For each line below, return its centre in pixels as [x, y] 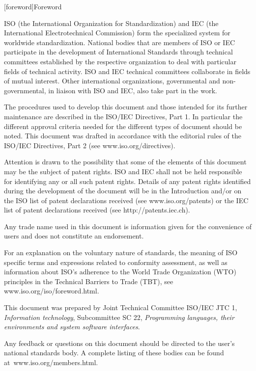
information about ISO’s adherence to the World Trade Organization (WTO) [120, 272]
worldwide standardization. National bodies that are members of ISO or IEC [120, 42]
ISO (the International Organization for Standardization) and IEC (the [111, 23]
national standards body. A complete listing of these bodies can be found [114, 353]
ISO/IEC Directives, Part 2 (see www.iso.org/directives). [90, 145]
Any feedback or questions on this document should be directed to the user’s [119, 343]
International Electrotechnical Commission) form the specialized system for [117, 33]
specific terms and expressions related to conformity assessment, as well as [116, 262]
